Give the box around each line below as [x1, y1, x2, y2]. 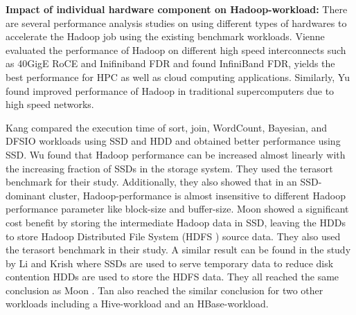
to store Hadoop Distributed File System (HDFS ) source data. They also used [6, 228, 341, 243]
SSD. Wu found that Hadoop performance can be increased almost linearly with [6, 147, 346, 161]
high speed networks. [6, 97, 94, 111]
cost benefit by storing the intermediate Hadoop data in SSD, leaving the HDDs [6, 215, 346, 229]
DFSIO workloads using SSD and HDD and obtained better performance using [6, 134, 341, 148]
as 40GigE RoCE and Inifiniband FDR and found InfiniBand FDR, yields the [6, 56, 335, 71]
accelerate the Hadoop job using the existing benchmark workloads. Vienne [6, 29, 325, 44]
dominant [6, 188, 46, 202]
